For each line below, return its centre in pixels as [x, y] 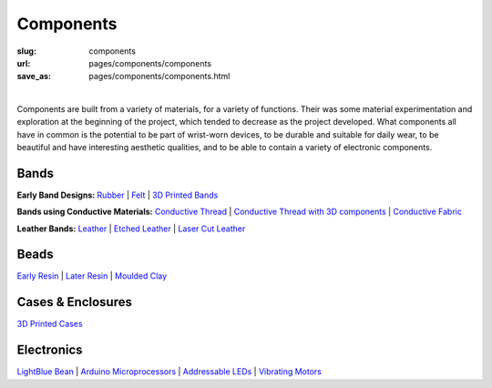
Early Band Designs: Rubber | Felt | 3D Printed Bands [118, 195]
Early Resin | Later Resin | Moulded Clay [92, 276]
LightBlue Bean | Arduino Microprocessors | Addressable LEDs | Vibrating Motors [169, 372]
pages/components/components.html [159, 77]
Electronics [50, 350]
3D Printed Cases [50, 324]
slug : [26, 51]
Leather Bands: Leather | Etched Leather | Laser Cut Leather [131, 229]
